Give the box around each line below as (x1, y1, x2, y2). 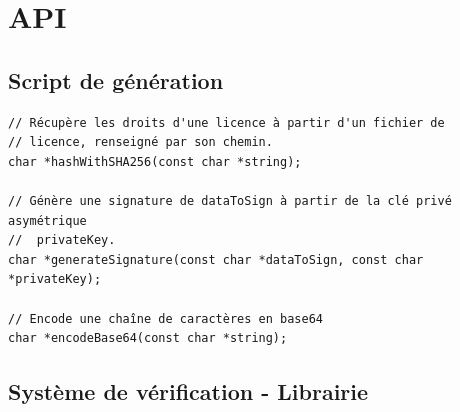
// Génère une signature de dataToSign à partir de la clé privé (8, 193, 452, 208)
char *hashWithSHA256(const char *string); (8, 154, 302, 169)
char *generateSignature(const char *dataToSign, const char (8, 252, 424, 267)
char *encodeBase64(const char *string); (8, 331, 288, 346)
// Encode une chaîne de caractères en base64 (8, 311, 323, 326)
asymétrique (8, 213, 87, 228)
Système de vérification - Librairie (8, 376, 369, 407)
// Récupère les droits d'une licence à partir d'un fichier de (8, 115, 445, 130)
